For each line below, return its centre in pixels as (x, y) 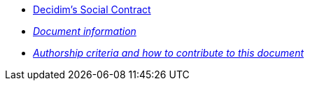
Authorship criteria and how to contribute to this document (169, 53)
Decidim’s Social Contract (92, 9)
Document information (85, 31)
